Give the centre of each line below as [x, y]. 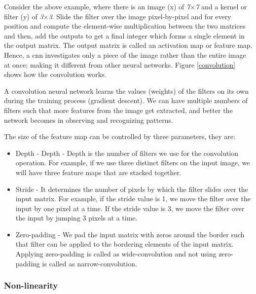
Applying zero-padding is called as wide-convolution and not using [116, 254]
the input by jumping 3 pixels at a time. [76, 218]
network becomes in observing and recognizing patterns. [89, 120]
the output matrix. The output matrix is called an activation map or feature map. [128, 45]
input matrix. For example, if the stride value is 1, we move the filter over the [133, 199]
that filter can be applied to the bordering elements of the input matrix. [125, 244]
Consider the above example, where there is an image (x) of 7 [97, 6]
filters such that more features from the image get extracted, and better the [118, 110]
